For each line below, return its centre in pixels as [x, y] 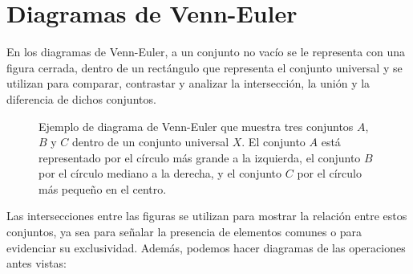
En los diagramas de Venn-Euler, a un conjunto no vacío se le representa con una [206, 52]
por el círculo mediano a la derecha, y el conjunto [160, 173]
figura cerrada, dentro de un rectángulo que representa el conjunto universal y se [204, 67]
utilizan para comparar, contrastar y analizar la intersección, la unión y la [188, 83]
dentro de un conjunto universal [151, 142]
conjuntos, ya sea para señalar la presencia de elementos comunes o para [184, 232]
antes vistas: [36, 263]
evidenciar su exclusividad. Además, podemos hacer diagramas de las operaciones [206, 247]
